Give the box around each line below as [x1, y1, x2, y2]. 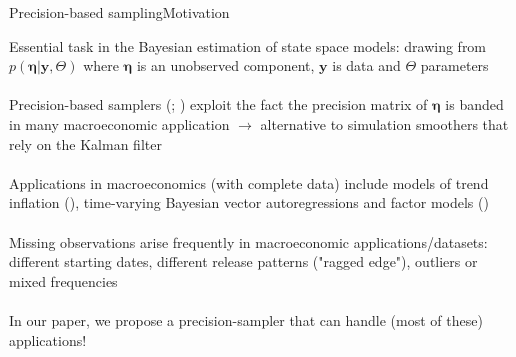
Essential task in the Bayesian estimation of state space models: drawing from [9, 35, 487, 56]
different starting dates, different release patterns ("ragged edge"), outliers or [9, 251, 478, 272]
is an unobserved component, [136, 55, 315, 76]
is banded [445, 94, 504, 115]
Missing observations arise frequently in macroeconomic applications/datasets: [9, 231, 488, 252]
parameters [420, 55, 489, 76]
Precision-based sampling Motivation [9, 2, 230, 22]
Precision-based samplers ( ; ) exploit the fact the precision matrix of [9, 94, 428, 115]
